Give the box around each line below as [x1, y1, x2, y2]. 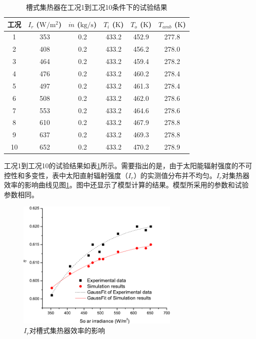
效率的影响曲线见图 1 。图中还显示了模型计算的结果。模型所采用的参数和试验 [4, 180, 249, 190]
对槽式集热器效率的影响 [29, 325, 105, 336]
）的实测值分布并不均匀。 [133, 170, 217, 180]
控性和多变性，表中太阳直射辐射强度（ [4, 170, 128, 180]
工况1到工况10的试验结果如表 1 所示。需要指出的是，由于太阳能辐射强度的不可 [4, 160, 252, 171]
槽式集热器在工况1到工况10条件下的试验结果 [26, 2, 167, 12]
